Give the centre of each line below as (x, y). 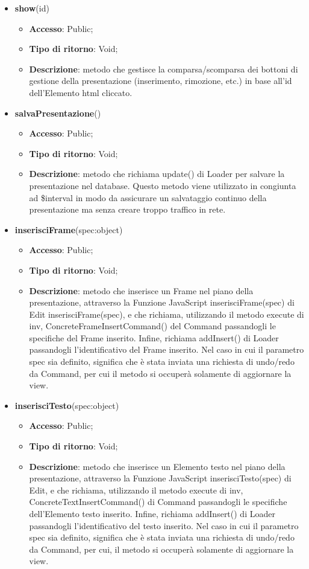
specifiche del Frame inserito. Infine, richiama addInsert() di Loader (154, 337)
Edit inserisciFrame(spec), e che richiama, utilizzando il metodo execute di (167, 314)
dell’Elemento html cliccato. (81, 92)
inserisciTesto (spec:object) (67, 405)
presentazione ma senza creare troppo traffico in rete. (127, 209)
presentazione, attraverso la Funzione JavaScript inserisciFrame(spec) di (162, 302)
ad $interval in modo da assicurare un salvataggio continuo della (148, 197)
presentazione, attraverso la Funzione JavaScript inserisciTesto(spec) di (160, 478)
